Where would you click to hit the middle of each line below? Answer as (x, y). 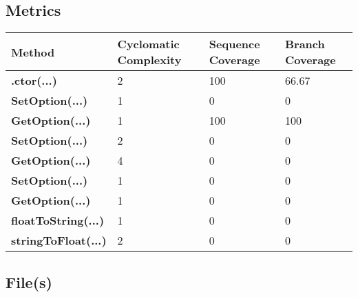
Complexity (149, 60)
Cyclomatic (148, 44)
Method (33, 52)
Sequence (234, 44)
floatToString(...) (58, 221)
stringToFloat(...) (59, 240)
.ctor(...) (34, 81)
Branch (305, 44)
